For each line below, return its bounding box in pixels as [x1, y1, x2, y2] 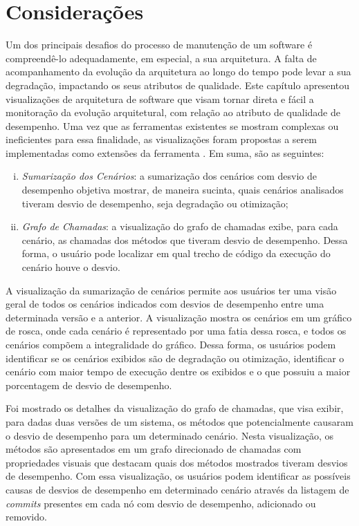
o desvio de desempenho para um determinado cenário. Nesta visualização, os [6, 428, 334, 442]
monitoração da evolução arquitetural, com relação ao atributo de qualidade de [6, 105, 340, 120]
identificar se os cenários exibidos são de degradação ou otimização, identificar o [6, 350, 344, 365]
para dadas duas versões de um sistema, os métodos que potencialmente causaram [6, 414, 353, 429]
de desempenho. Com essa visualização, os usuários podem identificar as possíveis [6, 469, 351, 483]
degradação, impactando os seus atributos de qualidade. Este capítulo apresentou [6, 77, 350, 92]
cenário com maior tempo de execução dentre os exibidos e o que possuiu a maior [6, 364, 351, 379]
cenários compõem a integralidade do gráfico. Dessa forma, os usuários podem [6, 337, 336, 351]
